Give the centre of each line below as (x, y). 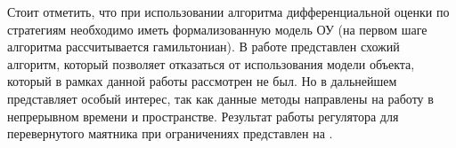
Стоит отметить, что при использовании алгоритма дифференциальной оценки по (228, 12)
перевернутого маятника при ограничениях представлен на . (170, 133)
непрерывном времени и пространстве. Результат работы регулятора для (203, 116)
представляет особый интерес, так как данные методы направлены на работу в (220, 98)
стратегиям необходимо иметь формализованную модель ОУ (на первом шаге (217, 29)
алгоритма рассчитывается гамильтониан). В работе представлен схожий (204, 47)
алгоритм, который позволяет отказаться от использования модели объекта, (211, 63)
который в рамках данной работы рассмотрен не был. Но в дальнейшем (202, 81)
